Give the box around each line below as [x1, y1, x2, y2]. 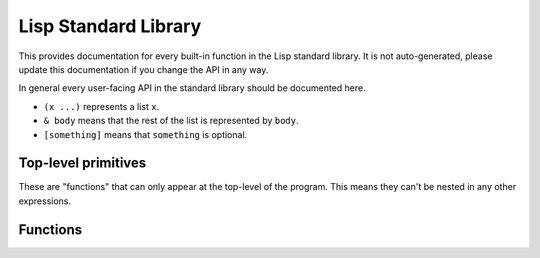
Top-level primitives [18, 155, 147, 172]
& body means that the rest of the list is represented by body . [43, 115, 299, 127]
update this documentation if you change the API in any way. [18, 63, 269, 75]
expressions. [18, 195, 72, 207]
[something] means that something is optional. [43, 128, 248, 140]
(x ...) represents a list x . [43, 100, 160, 112]
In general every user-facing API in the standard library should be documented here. [18, 82, 366, 94]
